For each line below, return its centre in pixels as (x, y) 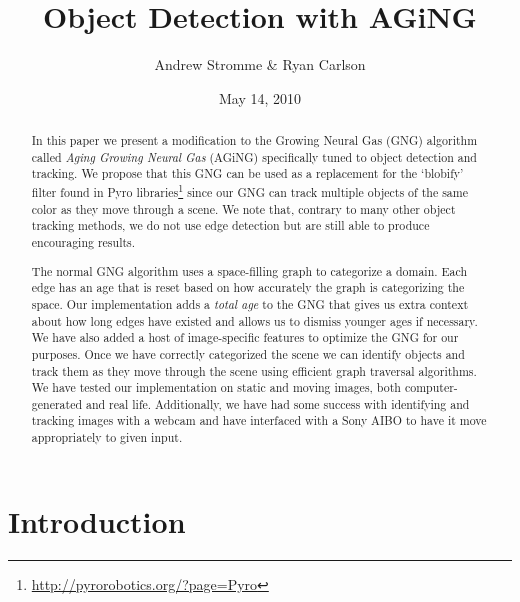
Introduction (97, 520)
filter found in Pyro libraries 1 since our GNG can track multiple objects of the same (249, 191)
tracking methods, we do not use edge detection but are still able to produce (230, 225)
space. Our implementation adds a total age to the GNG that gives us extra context (250, 303)
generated (57, 403)
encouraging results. (83, 242)
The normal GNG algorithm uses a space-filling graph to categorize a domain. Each (249, 270)
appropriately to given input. (107, 437)
